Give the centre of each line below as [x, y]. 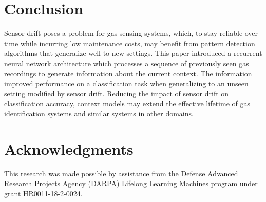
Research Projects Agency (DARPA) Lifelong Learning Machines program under [131, 183]
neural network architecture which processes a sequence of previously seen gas [127, 63]
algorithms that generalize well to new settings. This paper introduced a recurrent [133, 53]
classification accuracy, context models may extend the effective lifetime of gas [127, 103]
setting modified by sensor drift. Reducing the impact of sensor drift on [117, 93]
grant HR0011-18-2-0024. [43, 193]
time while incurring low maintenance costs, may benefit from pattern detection [130, 43]
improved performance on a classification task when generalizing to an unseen [126, 83]
